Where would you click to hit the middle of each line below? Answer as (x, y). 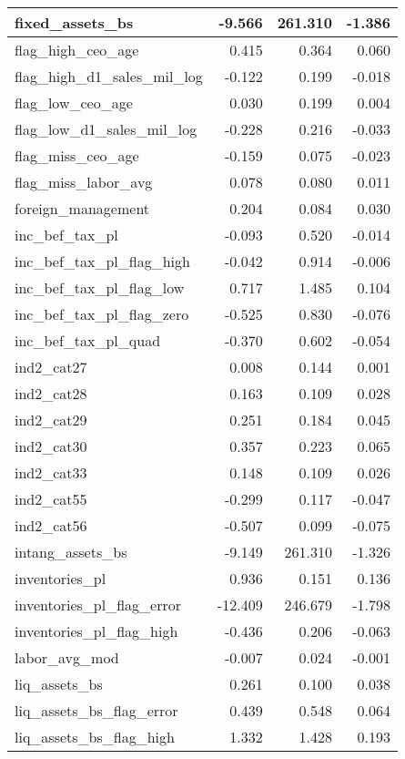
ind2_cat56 (51, 525)
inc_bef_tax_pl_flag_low (100, 287)
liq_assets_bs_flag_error (96, 710)
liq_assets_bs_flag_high (95, 737)
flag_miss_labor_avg (84, 182)
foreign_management (82, 208)
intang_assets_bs (71, 552)
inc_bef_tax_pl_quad (88, 340)
